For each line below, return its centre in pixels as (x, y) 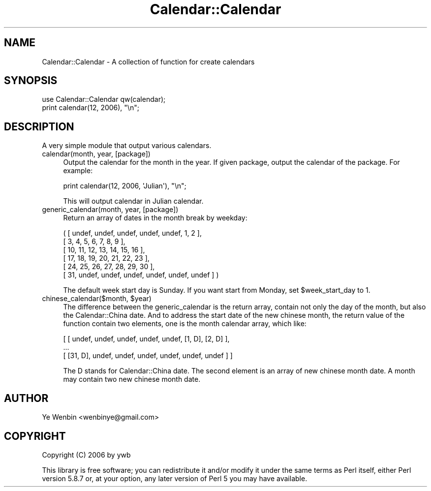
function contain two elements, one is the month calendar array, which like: (185, 324)
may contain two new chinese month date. (132, 379)
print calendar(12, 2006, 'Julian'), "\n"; (125, 186)
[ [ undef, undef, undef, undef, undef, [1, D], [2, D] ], (146, 339)
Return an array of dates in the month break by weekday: (155, 218)
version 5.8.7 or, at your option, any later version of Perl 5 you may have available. (175, 478)
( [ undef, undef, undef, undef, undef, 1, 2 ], (132, 233)
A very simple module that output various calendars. (127, 146)
